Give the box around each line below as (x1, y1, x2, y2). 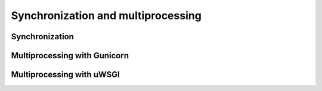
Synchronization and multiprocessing (11, 9, 202, 22)
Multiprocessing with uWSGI (11, 70, 120, 80)
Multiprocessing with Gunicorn (11, 51, 129, 61)
